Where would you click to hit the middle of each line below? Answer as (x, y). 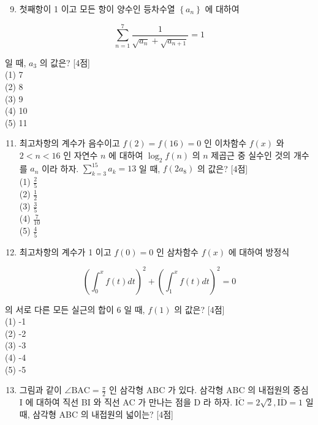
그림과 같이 (40, 390)
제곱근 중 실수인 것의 (251, 155)
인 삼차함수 (177, 251)
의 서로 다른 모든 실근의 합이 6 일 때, (75, 309)
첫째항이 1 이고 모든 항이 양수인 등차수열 (97, 9)
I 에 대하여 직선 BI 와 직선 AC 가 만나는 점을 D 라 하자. (126, 402)
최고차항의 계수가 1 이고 (65, 251)
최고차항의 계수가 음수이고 (70, 143)
